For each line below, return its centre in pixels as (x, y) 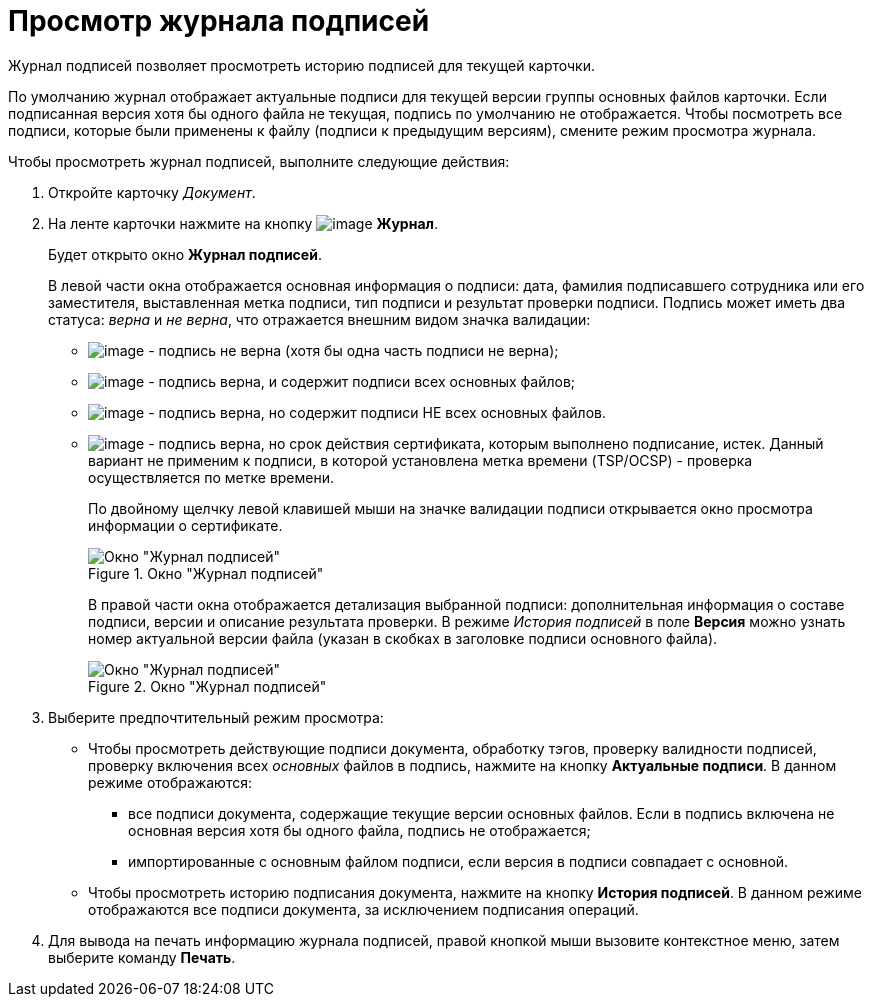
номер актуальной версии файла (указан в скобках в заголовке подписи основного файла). (403, 638)
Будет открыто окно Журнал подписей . (185, 254)
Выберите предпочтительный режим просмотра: (216, 717)
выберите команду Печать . (142, 957)
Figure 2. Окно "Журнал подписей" (207, 686)
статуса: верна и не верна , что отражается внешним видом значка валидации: (319, 319)
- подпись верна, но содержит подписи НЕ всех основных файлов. (377, 412)
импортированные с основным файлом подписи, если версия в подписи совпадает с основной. (458, 861)
